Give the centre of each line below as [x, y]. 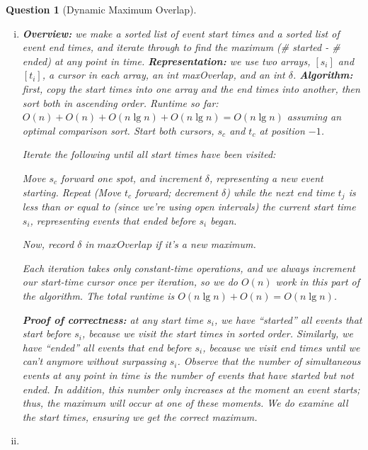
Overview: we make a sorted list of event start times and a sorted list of [181, 33]
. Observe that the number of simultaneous [269, 361]
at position [282, 130]
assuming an [314, 117]
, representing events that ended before [113, 220]
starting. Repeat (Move [72, 192]
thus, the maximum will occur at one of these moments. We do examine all [185, 403]
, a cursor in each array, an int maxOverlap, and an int [163, 75]
